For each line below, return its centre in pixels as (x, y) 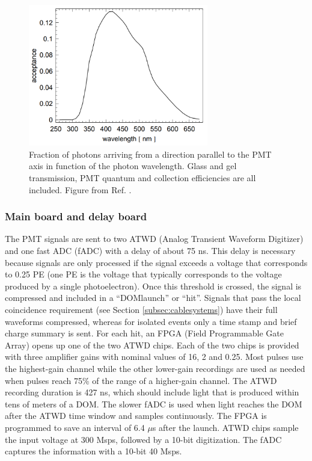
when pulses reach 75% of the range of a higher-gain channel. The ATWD (141, 380)
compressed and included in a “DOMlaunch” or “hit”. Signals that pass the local (153, 298)
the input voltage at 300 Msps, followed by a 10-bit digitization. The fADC (143, 439)
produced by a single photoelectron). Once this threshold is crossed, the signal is (153, 286)
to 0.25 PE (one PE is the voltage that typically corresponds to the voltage (143, 274)
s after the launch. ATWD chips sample (225, 427)
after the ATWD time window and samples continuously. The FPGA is (136, 416)
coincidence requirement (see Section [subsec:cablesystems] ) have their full (141, 309)
